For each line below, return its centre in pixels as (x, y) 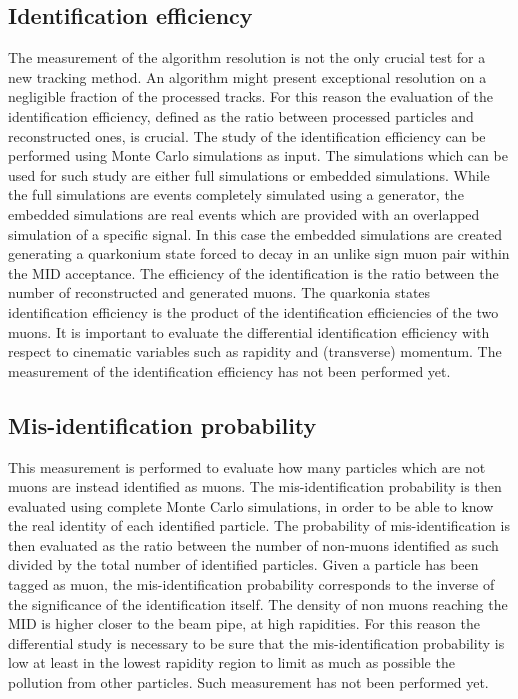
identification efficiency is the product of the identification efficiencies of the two (253, 311)
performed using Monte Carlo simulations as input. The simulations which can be (258, 155)
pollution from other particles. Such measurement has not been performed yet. (248, 682)
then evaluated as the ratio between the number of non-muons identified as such (253, 544)
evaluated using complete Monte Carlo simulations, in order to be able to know (251, 505)
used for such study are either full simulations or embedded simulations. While (249, 174)
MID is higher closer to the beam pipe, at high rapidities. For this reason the (244, 623)
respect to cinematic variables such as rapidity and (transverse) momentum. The (255, 351)
